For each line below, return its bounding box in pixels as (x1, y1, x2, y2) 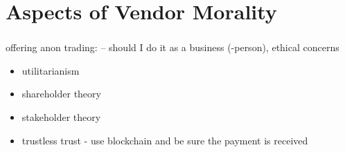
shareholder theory (21, 86, 101, 101)
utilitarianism (21, 63, 80, 77)
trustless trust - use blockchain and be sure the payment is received (21, 133, 308, 147)
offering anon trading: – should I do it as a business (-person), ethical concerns (6, 40, 339, 55)
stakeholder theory (21, 110, 101, 124)
